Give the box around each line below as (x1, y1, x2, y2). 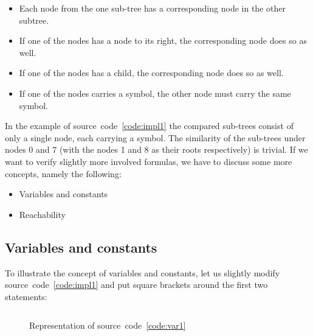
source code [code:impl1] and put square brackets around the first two (5, 278, 268, 291)
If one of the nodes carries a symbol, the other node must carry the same (19, 86, 291, 99)
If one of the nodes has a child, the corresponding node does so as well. (19, 66, 284, 79)
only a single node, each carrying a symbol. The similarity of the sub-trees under (5, 131, 306, 144)
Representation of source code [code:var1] (29, 319, 186, 332)
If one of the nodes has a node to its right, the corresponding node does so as (19, 34, 307, 47)
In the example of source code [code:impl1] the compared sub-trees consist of (5, 119, 294, 132)
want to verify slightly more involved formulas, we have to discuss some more (5, 155, 292, 167)
